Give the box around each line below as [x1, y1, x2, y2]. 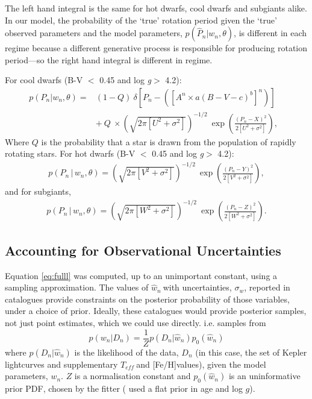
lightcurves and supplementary [5, 357, 118, 370]
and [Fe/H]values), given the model [136, 357, 266, 370]
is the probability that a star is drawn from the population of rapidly [41, 135, 296, 148]
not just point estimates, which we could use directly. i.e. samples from [5, 316, 266, 328]
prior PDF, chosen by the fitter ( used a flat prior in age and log [5, 382, 243, 394]
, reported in [244, 281, 290, 294]
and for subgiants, [5, 185, 71, 198]
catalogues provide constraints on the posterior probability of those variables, [5, 292, 290, 305]
